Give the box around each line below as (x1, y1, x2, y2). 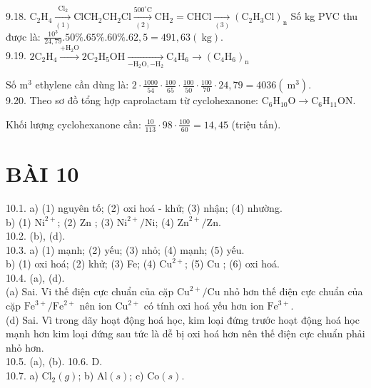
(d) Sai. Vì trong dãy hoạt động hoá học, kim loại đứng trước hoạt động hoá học (6, 312, 360, 327)
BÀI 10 (6, 158, 79, 188)
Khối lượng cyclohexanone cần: (6, 116, 141, 131)
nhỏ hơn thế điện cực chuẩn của (223, 284, 363, 299)
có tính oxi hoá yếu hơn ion (143, 298, 264, 313)
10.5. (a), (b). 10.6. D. (6, 354, 103, 369)
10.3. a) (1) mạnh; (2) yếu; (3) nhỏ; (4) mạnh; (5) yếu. (6, 242, 245, 257)
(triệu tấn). (231, 116, 281, 131)
